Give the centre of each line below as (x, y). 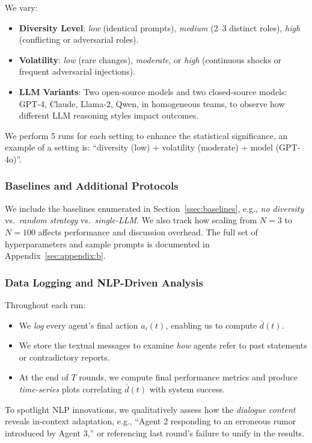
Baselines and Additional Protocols (92, 186)
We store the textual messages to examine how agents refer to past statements (163, 345)
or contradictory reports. (64, 357)
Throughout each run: (45, 304)
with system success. (187, 389)
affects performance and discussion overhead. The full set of (148, 231)
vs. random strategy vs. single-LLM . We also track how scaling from (131, 220)
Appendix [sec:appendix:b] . (55, 256)
